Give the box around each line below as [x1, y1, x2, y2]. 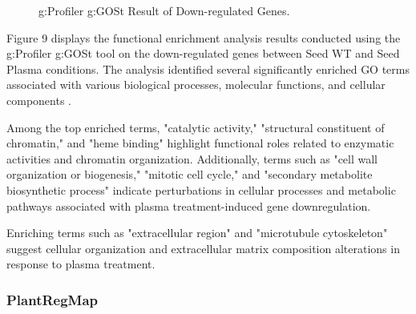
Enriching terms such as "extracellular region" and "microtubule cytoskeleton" [6, 224, 388, 241]
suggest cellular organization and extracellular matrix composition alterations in [6, 240, 400, 256]
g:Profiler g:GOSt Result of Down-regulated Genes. [38, 2, 290, 18]
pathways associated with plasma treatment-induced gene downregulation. [6, 197, 371, 214]
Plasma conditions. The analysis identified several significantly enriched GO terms [6, 60, 410, 77]
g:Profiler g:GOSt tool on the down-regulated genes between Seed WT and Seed [6, 45, 400, 62]
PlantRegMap [6, 289, 99, 309]
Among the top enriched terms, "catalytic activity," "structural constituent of [6, 119, 385, 135]
